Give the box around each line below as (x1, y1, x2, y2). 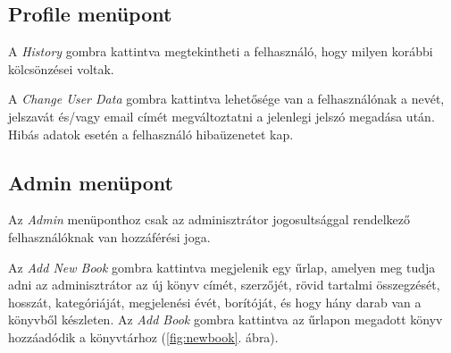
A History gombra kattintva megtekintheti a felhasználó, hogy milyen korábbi (8, 42, 433, 61)
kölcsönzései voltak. (8, 59, 114, 78)
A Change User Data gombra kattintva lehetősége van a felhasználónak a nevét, (8, 89, 445, 108)
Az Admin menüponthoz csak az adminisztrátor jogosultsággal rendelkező (8, 210, 410, 229)
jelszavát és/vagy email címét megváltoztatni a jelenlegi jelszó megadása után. (8, 106, 435, 125)
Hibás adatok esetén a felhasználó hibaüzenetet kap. (8, 124, 294, 143)
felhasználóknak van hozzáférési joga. (8, 227, 211, 246)
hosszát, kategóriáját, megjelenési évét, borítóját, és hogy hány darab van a (8, 292, 422, 311)
